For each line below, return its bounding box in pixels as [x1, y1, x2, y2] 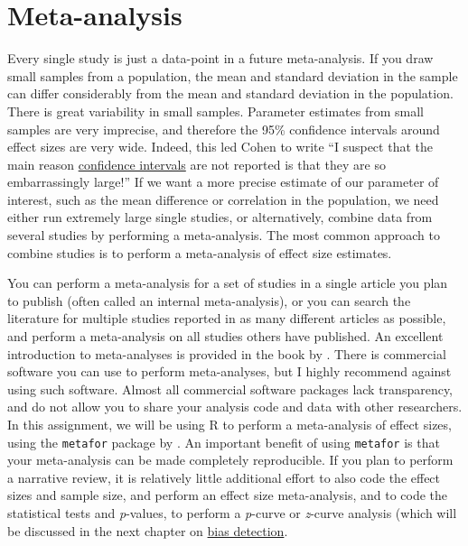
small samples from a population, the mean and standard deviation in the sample [7, 66, 458, 85]
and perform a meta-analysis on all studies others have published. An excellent [7, 327, 444, 346]
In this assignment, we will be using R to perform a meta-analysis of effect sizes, [7, 415, 452, 433]
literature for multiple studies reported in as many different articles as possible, [7, 309, 446, 328]
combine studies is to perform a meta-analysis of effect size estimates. [7, 243, 392, 262]
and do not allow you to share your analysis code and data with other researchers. [7, 397, 463, 416]
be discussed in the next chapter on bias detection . [7, 521, 288, 540]
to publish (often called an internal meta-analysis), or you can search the [7, 291, 411, 310]
